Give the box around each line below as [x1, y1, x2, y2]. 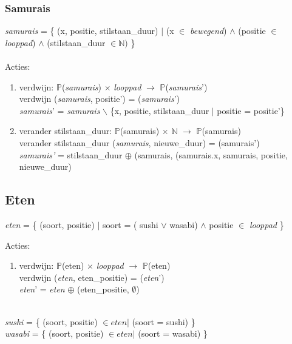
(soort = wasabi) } [138, 327, 208, 340]
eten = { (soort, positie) [5, 218, 95, 231]
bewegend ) [189, 24, 227, 37]
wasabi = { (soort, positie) [5, 327, 104, 340]
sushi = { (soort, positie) [5, 315, 98, 328]
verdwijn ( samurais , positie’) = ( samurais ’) [19, 92, 180, 105]
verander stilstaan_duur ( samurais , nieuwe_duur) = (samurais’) [19, 136, 260, 149]
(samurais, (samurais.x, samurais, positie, [134, 148, 288, 161]
